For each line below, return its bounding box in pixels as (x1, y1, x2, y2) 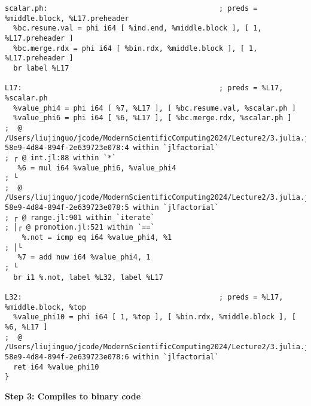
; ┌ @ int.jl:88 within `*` (5, 153, 117, 162)
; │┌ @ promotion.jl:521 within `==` (5, 223, 155, 232)
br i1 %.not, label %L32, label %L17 (13, 273, 163, 282)
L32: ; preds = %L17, (5, 293, 283, 302)
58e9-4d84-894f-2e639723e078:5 (5, 203, 129, 212)
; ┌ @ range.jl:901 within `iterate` (5, 213, 155, 222)
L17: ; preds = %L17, (5, 84, 283, 93)
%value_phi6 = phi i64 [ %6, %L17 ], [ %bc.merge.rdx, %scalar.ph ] (13, 114, 292, 123)
